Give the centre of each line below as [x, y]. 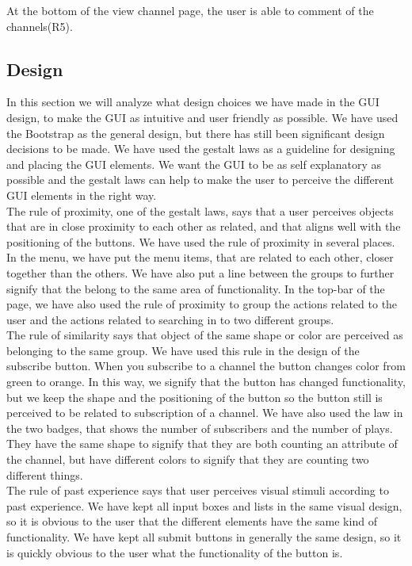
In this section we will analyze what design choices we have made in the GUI [193, 102]
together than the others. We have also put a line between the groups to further [200, 272]
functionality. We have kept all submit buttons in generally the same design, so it [204, 537]
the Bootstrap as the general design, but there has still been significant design [196, 133]
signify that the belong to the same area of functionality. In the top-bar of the [196, 288]
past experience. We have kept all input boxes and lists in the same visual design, [204, 505]
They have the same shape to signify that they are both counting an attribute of [202, 444]
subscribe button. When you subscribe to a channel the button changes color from [206, 366]
